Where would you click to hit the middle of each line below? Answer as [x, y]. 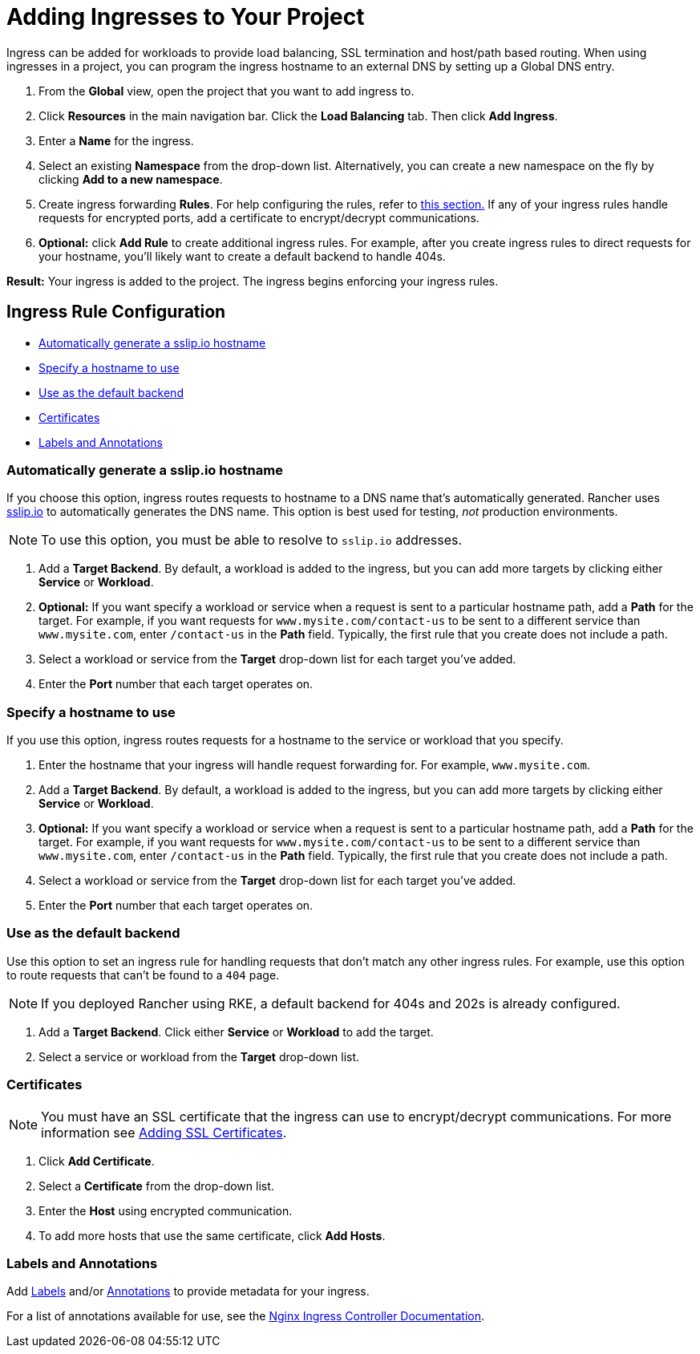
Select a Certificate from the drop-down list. [156, 1186]
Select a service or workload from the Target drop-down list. [199, 1056]
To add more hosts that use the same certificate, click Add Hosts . [212, 1235]
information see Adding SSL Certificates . [164, 1132]
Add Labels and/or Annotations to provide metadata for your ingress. [188, 1291]
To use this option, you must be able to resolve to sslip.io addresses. [252, 540]
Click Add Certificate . [97, 1161]
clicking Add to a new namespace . [131, 179]
